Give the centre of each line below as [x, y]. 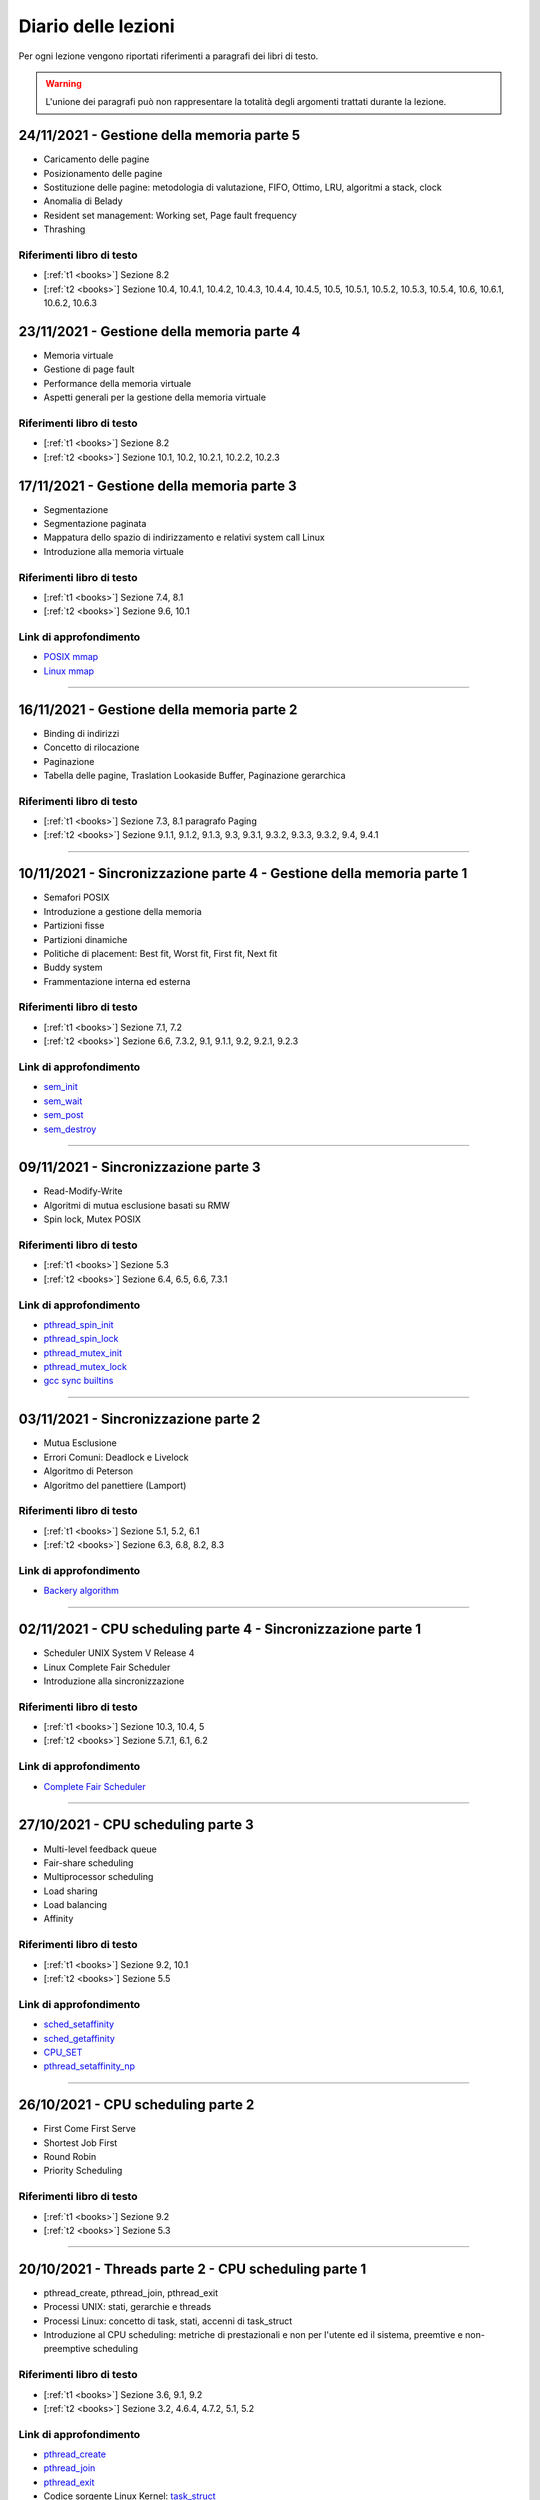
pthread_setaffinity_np [89, 2066]
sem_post [63, 1115]
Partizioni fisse [74, 926]
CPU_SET [63, 2052]
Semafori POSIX [76, 897]
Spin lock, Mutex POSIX [92, 1219]
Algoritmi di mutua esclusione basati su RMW [136, 1205]
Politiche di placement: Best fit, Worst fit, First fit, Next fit [160, 953]
